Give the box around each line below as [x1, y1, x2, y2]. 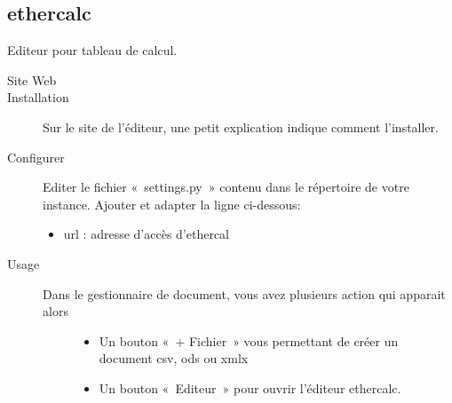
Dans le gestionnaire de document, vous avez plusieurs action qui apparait [43, 284, 446, 303]
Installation [7, 88, 69, 107]
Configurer [7, 147, 65, 166]
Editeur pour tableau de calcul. [7, 41, 178, 59]
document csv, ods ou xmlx [99, 349, 249, 367]
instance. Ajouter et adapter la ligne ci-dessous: [43, 194, 301, 213]
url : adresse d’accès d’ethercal [63, 225, 230, 243]
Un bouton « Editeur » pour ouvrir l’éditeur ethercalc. [99, 378, 401, 397]
